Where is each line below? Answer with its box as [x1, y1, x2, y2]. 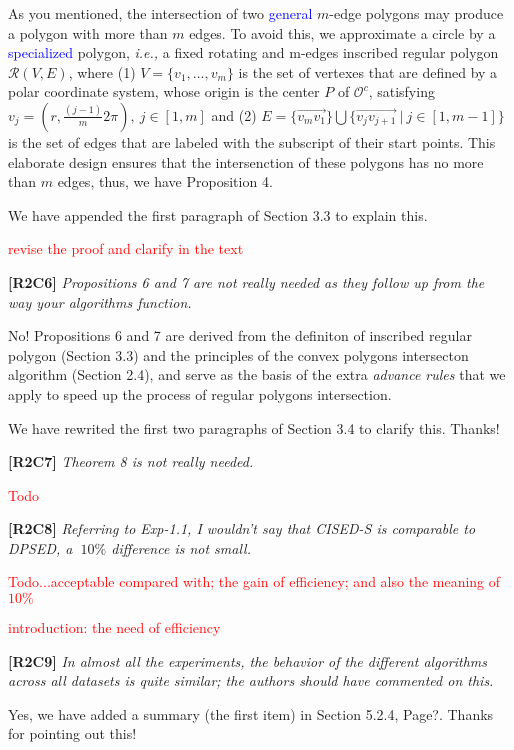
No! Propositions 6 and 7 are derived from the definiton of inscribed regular [8, 325, 472, 346]
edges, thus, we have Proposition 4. [57, 171, 273, 192]
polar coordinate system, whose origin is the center [8, 81, 320, 102]
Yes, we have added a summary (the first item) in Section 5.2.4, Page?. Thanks [8, 703, 494, 724]
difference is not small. [111, 537, 251, 558]
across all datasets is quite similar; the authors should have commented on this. [8, 670, 494, 691]
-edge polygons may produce [329, 3, 504, 23]
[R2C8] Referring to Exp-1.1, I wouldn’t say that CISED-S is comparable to [8, 518, 476, 539]
